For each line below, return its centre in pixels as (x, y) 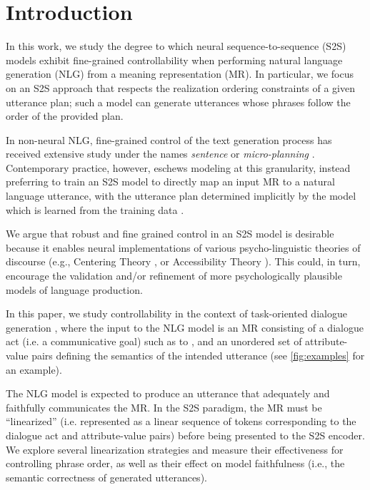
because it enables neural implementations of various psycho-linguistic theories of (183, 247)
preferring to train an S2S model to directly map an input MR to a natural (170, 182)
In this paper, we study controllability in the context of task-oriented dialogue (176, 313)
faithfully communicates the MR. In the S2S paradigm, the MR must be (164, 407)
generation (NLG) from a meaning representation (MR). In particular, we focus (180, 74)
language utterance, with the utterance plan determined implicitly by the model (181, 196)
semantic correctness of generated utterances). (106, 477)
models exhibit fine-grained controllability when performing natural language (174, 60)
